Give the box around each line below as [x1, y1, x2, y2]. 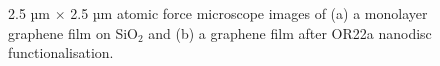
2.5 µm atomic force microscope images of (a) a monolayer [70, 3, 428, 24]
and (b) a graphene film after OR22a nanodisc [148, 22, 432, 43]
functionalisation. [8, 42, 114, 63]
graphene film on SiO [8, 22, 138, 43]
